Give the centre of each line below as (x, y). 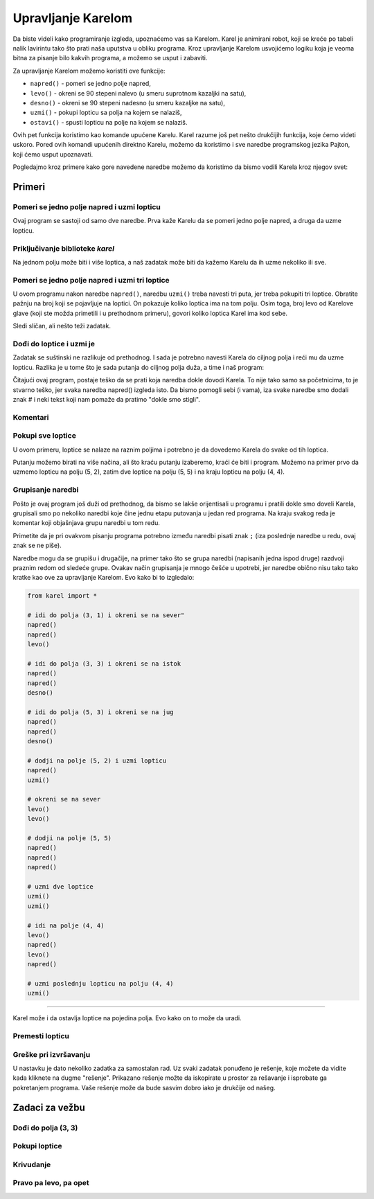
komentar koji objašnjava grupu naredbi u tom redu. (87, 523)
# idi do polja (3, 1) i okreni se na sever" (106, 615)
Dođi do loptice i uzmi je (54, 344)
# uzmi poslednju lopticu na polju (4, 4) (100, 983)
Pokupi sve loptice (44, 436)
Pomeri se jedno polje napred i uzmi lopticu (87, 207)
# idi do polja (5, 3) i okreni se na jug (100, 712)
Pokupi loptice (37, 1146)
